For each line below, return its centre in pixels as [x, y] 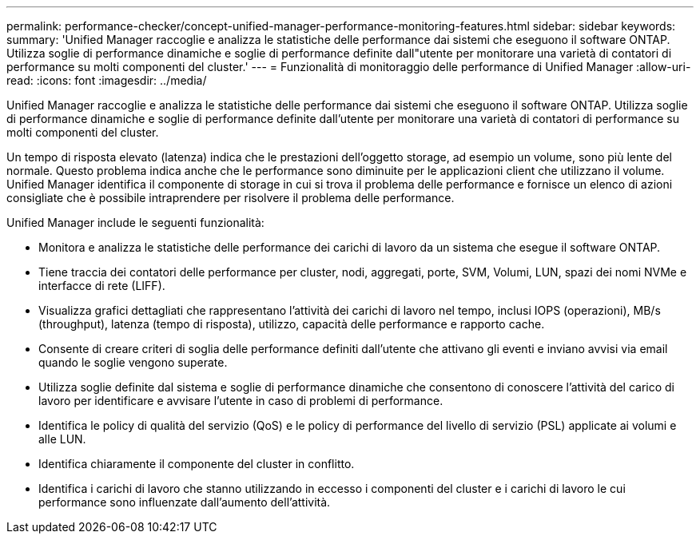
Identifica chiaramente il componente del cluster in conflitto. [197, 464]
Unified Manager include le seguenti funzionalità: [135, 222]
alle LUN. [62, 439]
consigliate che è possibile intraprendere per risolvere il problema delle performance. [231, 198]
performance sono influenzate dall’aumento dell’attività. [185, 502]
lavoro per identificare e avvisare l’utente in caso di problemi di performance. [241, 401]
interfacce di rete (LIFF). [102, 286]
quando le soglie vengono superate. [133, 362]
